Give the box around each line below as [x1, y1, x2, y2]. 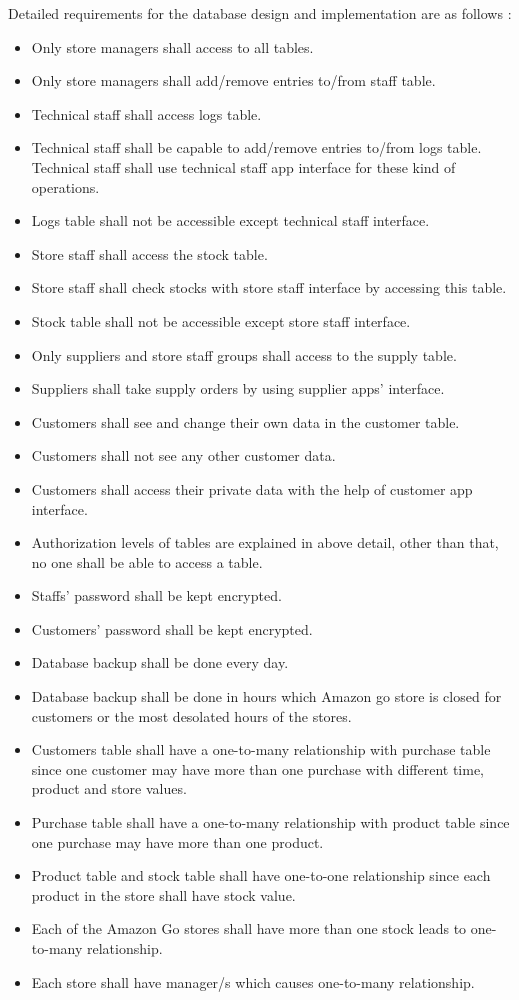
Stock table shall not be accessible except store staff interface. [31, 310, 411, 331]
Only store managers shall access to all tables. [31, 36, 314, 57]
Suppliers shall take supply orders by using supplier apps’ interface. [31, 378, 445, 399]
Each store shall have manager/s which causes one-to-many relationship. [31, 971, 475, 992]
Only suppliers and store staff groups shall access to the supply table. [31, 344, 457, 365]
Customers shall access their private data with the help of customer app [31, 478, 473, 499]
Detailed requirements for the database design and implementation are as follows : [8, 3, 512, 23]
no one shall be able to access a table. [31, 551, 263, 572]
